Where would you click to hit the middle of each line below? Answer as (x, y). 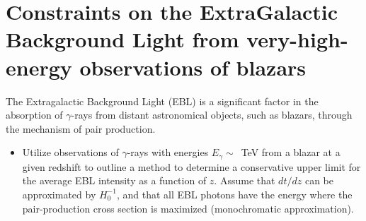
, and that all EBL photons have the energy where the (234, 194)
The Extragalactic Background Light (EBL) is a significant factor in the (162, 101)
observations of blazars (193, 67)
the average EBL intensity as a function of (114, 180)
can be (319, 180)
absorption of (34, 115)
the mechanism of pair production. (81, 128)
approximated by (59, 194)
